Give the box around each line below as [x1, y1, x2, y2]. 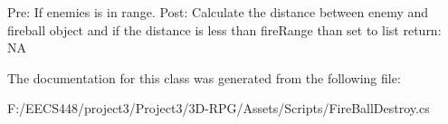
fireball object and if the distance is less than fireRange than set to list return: [7, 20, 442, 39]
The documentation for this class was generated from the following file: [7, 68, 401, 87]
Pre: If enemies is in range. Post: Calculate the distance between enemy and [7, 3, 429, 21]
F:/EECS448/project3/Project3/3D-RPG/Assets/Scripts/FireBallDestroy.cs [7, 99, 430, 118]
